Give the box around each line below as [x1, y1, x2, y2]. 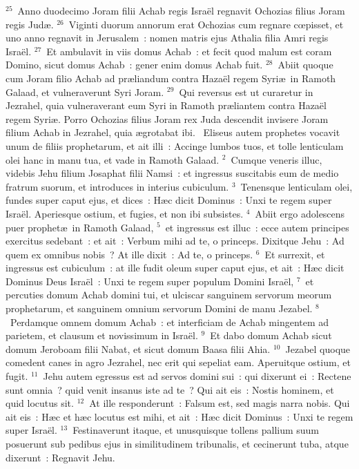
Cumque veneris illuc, [231, 152, 322, 166]
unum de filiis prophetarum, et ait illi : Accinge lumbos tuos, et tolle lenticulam [6, 138, 344, 153]
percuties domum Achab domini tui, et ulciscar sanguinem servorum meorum [6, 287, 332, 302]
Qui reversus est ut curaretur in [179, 84, 313, 99]
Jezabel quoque [285, 341, 351, 356]
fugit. [6, 369, 28, 383]
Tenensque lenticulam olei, [240, 179, 353, 193]
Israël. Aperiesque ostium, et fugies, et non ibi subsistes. [6, 206, 244, 220]
